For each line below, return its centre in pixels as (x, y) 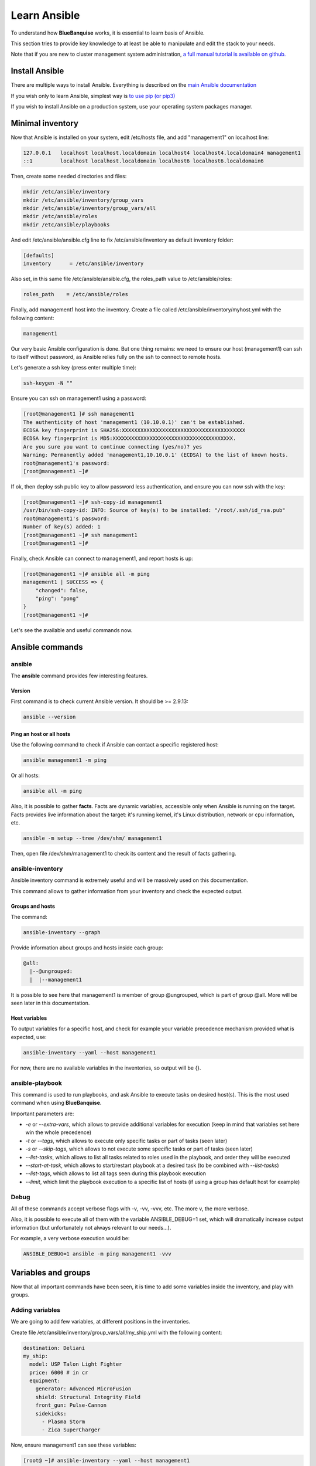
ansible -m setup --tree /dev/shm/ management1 (92, 838)
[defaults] (39, 255)
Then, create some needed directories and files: (69, 177)
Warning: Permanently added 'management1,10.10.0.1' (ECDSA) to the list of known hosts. (156, 455)
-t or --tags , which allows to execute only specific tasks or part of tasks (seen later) (126, 1141)
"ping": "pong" (57, 599)
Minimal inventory (45, 123)
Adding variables (36, 1309)
